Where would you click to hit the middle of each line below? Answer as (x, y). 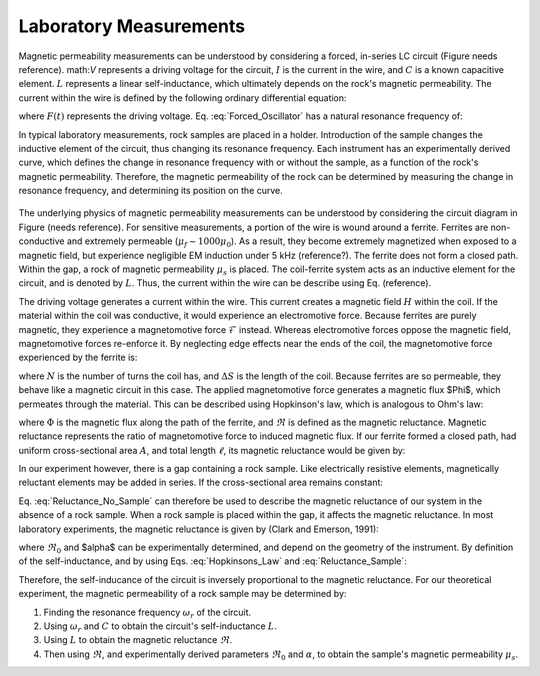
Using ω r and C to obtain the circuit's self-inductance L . (160, 627)
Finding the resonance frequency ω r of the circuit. (147, 613)
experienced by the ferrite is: (78, 357)
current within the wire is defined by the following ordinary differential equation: (182, 97)
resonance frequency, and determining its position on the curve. (151, 191)
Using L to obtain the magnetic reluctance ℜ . (138, 640)
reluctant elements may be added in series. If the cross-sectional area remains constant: (201, 482)
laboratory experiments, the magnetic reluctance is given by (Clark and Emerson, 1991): (198, 529)
